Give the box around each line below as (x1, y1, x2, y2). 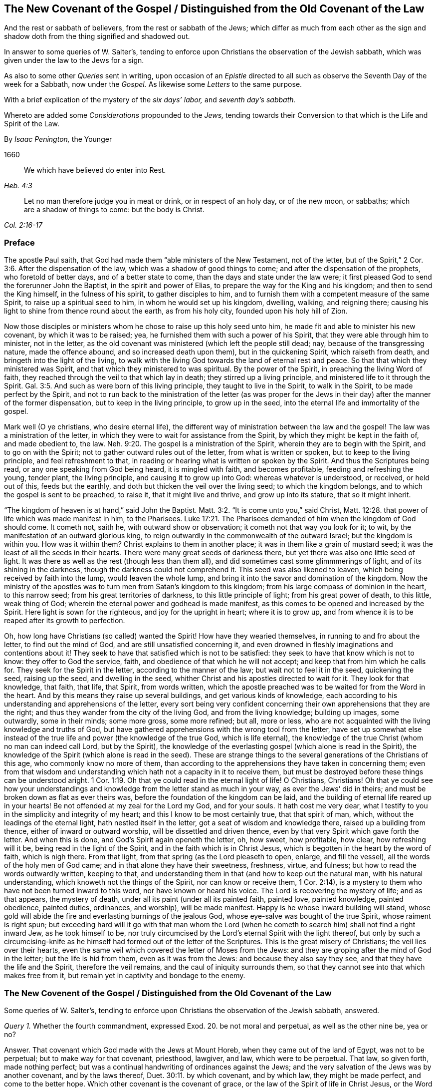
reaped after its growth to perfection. (4, 616, 125, 625)
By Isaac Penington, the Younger (4, 135, 112, 144)
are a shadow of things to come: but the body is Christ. (24, 205, 205, 214)
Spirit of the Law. (4, 119, 59, 128)
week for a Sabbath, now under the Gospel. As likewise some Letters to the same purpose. (4, 80, 302, 89)
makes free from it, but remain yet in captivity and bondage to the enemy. (4, 971, 245, 980)
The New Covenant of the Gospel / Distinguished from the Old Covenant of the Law (4, 2, 425, 15)
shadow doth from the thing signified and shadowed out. (4, 32, 190, 41)
